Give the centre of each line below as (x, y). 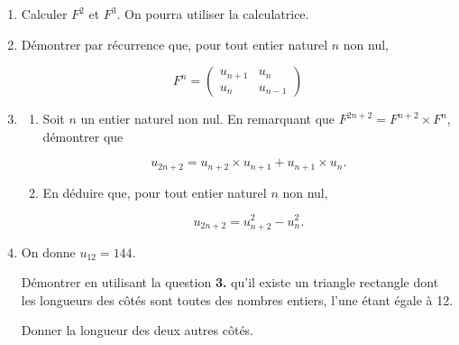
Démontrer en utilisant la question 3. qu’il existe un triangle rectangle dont (230, 282)
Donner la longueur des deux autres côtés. (138, 330)
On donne (48, 252)
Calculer (44, 14)
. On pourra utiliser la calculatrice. (213, 14)
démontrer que (83, 136)
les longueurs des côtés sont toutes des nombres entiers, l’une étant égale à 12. (237, 299)
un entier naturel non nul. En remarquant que (208, 119)
